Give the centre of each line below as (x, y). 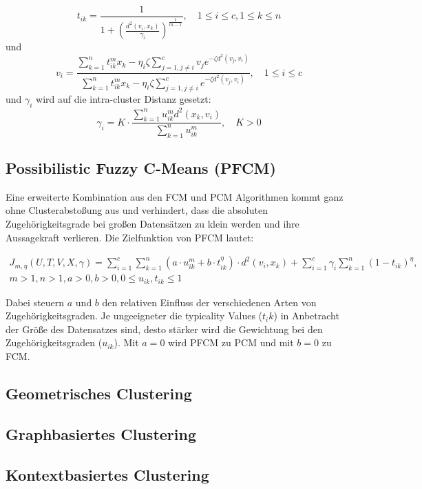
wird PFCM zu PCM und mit (231, 342)
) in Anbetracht (306, 316)
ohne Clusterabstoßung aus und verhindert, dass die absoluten (137, 210)
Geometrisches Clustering (99, 393)
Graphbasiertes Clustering (101, 433)
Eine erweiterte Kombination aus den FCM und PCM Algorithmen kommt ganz (175, 196)
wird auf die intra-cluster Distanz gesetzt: (124, 99)
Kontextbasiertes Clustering (107, 474)
